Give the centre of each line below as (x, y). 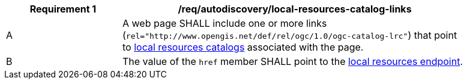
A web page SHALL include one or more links (225, 23)
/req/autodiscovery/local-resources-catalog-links (295, 9)
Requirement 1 (63, 9)
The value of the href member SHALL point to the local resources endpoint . (293, 61)
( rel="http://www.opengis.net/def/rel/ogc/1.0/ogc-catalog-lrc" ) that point (290, 35)
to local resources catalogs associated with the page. (243, 47)
